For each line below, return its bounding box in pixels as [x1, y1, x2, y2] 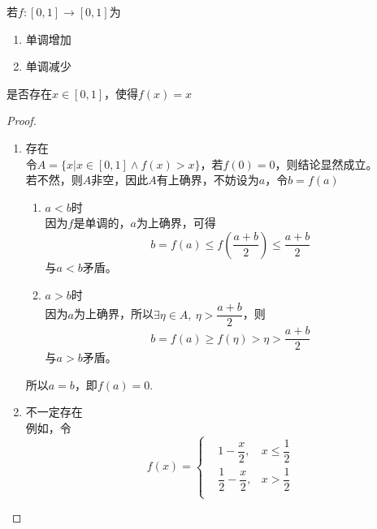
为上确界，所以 [74, 305, 154, 322]
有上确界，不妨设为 [156, 171, 259, 188]
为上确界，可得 [136, 214, 216, 231]
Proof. [6, 112, 37, 129]
